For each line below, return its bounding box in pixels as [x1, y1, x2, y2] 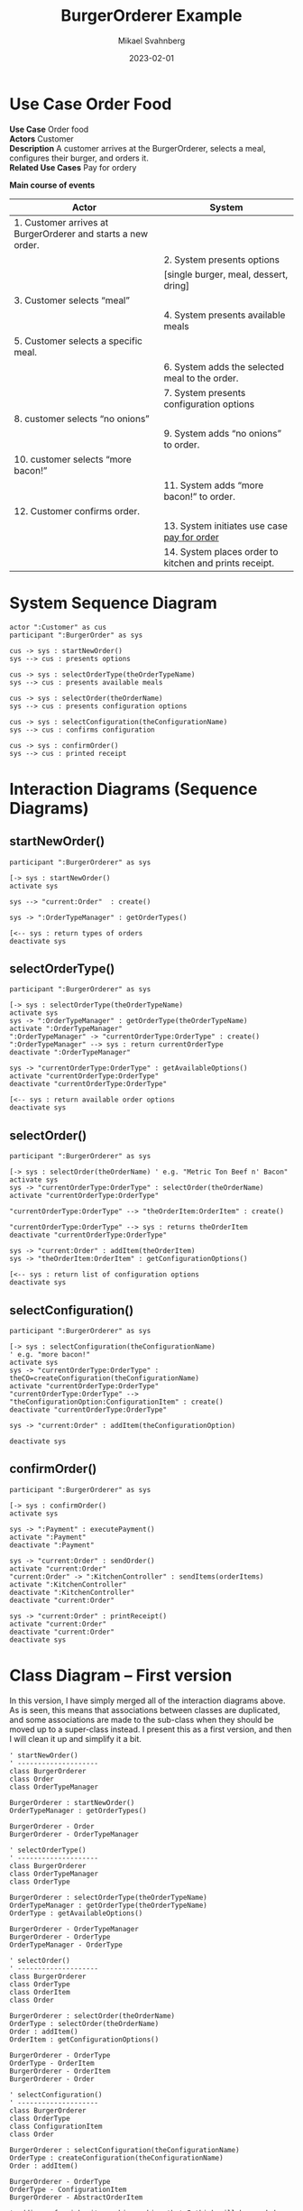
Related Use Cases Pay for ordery [9, 161, 137, 172]
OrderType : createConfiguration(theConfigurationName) [9, 2153, 224, 2162]
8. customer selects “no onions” [14, 412, 151, 425]
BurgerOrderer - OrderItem [9, 2067, 111, 2076]
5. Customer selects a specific [14, 335, 142, 347]
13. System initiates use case [163, 520, 289, 532]
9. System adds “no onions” [163, 427, 282, 439]
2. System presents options [163, 253, 280, 266]
